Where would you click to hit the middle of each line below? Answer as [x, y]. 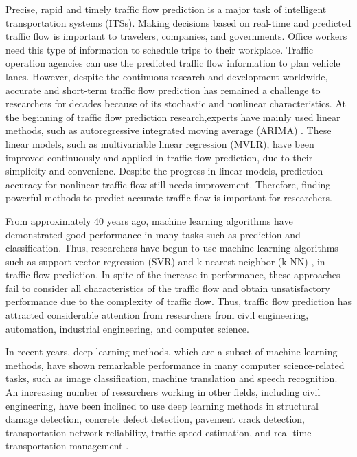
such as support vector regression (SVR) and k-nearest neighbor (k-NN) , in [165, 261]
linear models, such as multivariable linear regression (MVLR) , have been [160, 143]
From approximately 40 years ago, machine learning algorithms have [149, 220]
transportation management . [67, 446]
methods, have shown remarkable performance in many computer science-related [175, 365]
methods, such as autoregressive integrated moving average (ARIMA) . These [169, 130]
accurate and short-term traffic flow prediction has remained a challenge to [163, 90]
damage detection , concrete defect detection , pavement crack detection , [155, 419]
